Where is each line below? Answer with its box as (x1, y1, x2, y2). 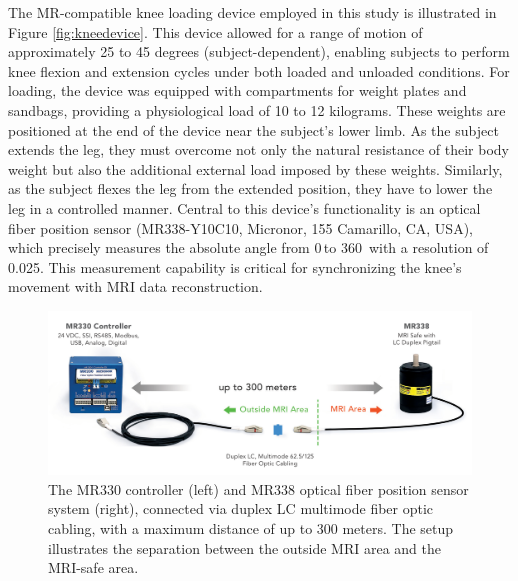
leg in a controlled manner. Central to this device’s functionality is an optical (8, 197, 481, 218)
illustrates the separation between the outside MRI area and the (48, 537, 441, 558)
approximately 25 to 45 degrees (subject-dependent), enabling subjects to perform (8, 41, 510, 62)
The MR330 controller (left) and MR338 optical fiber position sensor (48, 478, 469, 499)
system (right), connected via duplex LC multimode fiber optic (48, 498, 434, 519)
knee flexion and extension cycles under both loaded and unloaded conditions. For (8, 60, 510, 81)
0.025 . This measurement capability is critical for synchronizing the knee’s (8, 256, 462, 277)
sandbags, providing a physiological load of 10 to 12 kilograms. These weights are (8, 99, 506, 120)
